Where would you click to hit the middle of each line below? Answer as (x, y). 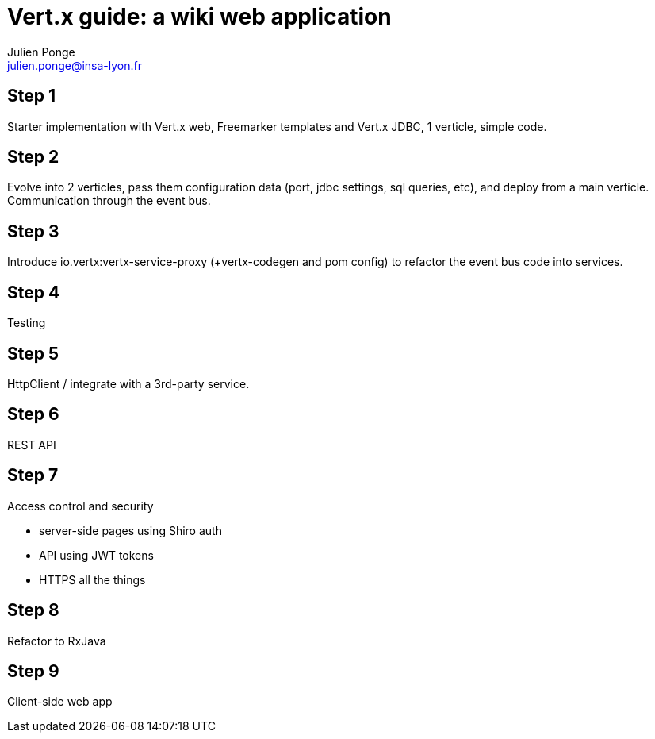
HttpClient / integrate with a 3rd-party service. (128, 383)
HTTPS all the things (92, 579)
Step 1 (32, 96)
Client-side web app (60, 702)
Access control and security (80, 506)
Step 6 (33, 414)
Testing (27, 323)
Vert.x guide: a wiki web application (199, 17)
